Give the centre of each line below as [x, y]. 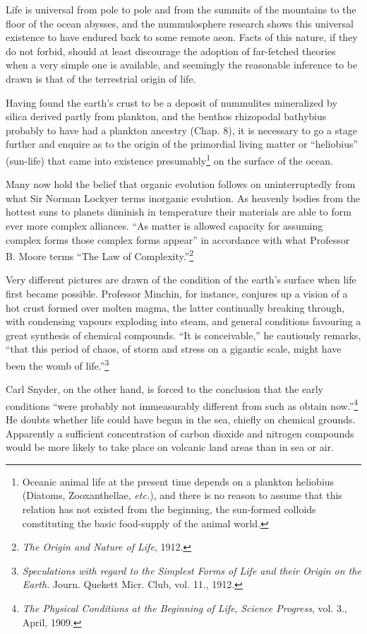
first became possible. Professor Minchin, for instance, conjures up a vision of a [177, 293]
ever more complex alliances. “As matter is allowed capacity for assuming [164, 225]
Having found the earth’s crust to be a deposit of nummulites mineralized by [172, 102]
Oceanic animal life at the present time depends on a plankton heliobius [178, 481]
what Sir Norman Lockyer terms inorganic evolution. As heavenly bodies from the [183, 198]
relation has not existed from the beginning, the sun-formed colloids [169, 509]
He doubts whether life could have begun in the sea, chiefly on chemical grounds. [181, 419]
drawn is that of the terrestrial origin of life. [101, 78]
